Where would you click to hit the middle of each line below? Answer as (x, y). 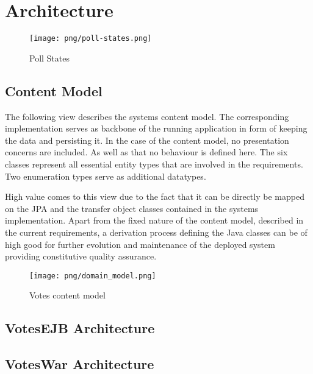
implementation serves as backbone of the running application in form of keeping (156, 128)
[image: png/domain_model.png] (93, 276)
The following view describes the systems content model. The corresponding (147, 116)
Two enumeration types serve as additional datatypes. (106, 176)
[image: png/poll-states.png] (91, 39)
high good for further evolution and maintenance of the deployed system (140, 244)
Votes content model (67, 295)
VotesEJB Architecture (80, 328)
